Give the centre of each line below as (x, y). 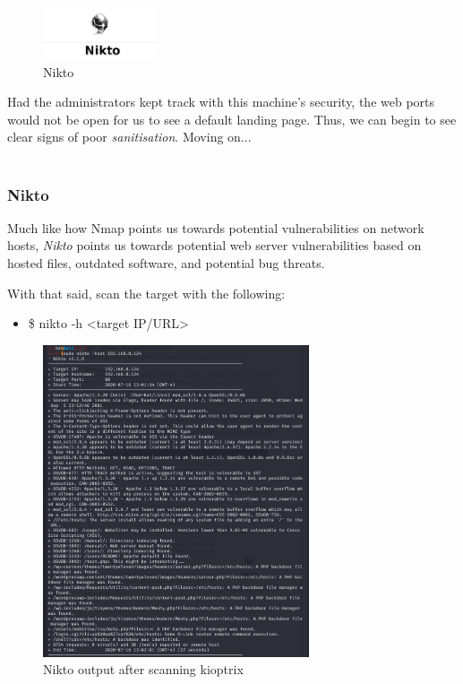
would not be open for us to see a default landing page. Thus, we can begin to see (232, 119)
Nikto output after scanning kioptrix (143, 669)
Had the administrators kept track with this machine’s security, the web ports (221, 102)
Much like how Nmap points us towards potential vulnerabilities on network (216, 227)
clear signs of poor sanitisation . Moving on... (129, 137)
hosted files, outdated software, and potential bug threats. (166, 263)
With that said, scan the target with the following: (146, 293)
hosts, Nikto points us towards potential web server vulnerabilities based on (214, 245)
